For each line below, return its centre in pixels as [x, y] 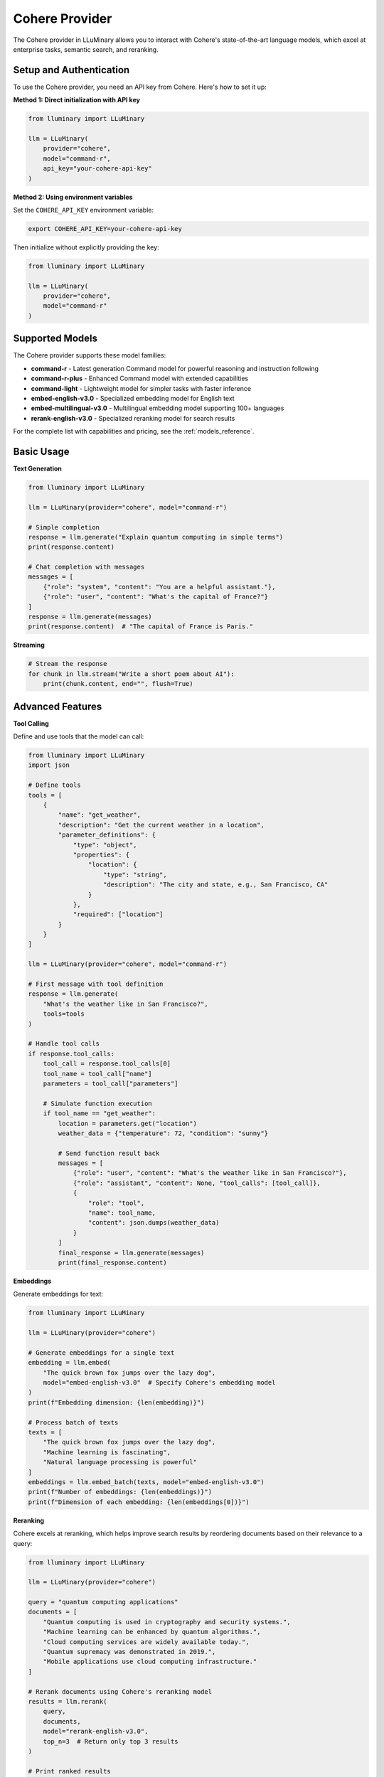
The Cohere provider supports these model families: [90, 355]
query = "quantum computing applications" [103, 1602]
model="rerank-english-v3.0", [96, 1732]
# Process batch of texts [73, 1422]
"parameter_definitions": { [107, 835]
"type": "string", [135, 875]
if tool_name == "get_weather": [100, 1113]
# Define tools [54, 785]
